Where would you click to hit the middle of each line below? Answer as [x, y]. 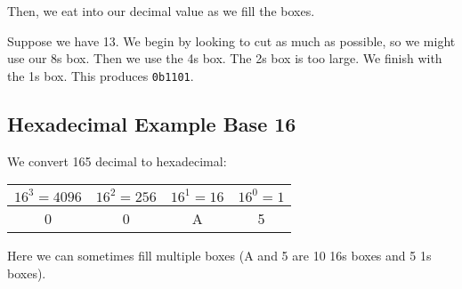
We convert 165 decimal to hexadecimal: [117, 161]
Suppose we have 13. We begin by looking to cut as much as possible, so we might [231, 40]
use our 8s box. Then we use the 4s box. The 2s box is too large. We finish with [225, 58]
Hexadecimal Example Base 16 [152, 123]
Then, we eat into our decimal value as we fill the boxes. [161, 11]
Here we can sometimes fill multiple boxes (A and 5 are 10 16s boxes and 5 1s [219, 256]
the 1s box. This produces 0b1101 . [101, 75]
